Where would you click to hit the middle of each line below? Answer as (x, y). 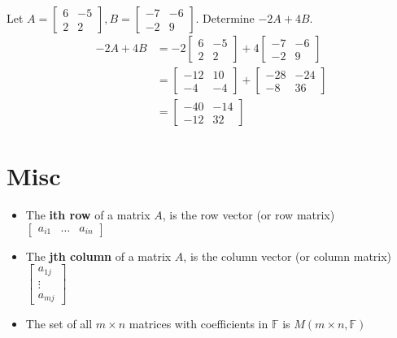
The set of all (59, 324)
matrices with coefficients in (198, 324)
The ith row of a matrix (88, 215)
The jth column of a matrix (98, 256)
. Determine (225, 18)
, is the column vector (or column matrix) (288, 256)
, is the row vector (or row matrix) (249, 215)
